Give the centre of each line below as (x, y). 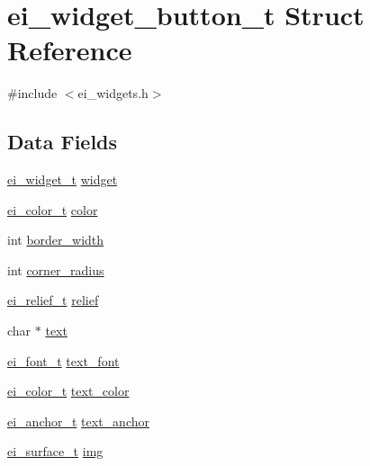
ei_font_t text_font (63, 360)
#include (32, 93)
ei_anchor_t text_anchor (78, 421)
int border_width (56, 240)
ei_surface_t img (55, 451)
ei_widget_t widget (63, 179)
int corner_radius (56, 269)
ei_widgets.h (113, 93)
